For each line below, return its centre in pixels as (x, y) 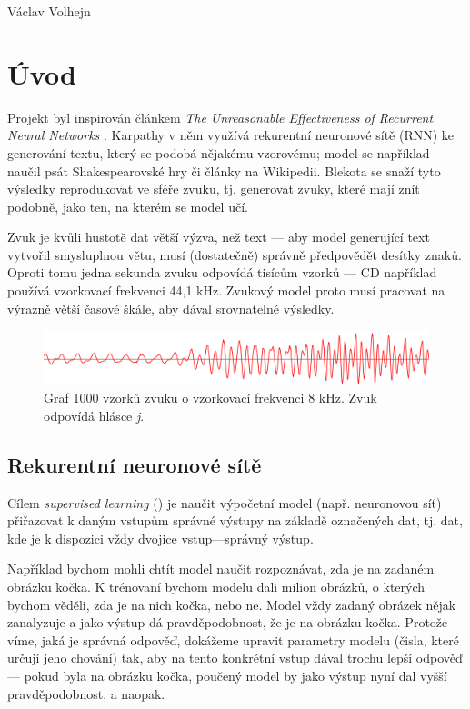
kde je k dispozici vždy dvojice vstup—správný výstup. (160, 538)
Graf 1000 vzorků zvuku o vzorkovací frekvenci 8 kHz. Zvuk (210, 398)
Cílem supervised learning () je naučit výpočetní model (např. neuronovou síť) (225, 502)
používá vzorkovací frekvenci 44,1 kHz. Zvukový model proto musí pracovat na (226, 290)
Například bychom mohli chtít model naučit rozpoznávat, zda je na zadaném (221, 569)
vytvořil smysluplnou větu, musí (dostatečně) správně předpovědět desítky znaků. (235, 254)
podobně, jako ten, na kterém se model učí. (128, 206)
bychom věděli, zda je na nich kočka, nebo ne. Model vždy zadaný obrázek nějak (232, 604)
